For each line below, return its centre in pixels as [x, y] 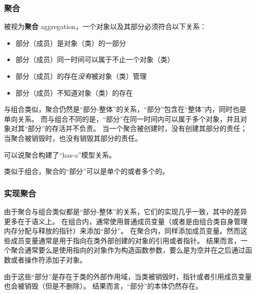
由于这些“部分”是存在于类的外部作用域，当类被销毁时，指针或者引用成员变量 [128, 276]
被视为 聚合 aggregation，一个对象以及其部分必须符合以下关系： [105, 26]
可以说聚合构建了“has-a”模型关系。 [60, 154]
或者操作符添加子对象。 [48, 259]
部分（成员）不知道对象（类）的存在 [74, 92]
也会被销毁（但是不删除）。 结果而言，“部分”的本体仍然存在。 [103, 286]
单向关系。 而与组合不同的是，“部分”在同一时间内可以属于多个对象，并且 [122, 118]
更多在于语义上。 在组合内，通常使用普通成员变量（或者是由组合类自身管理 [126, 221]
